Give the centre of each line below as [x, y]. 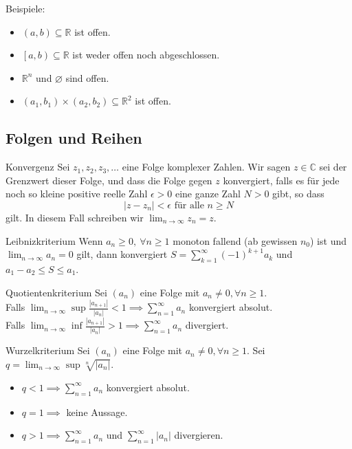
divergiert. [207, 325]
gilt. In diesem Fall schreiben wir [75, 217]
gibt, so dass [298, 194]
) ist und [328, 240]
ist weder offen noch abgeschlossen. [146, 55]
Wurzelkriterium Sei [48, 350]
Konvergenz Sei [38, 167]
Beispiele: [25, 8]
